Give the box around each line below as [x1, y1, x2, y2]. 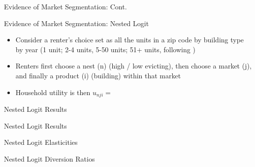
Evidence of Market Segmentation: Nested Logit [4, 18, 149, 28]
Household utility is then [15, 87, 91, 97]
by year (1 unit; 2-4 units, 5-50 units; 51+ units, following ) [15, 44, 195, 54]
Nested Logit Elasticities [4, 137, 78, 147]
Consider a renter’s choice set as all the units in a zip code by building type [15, 34, 244, 45]
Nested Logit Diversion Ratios [4, 153, 95, 164]
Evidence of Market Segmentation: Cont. [4, 1, 127, 11]
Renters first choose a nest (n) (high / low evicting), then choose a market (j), [15, 61, 252, 71]
